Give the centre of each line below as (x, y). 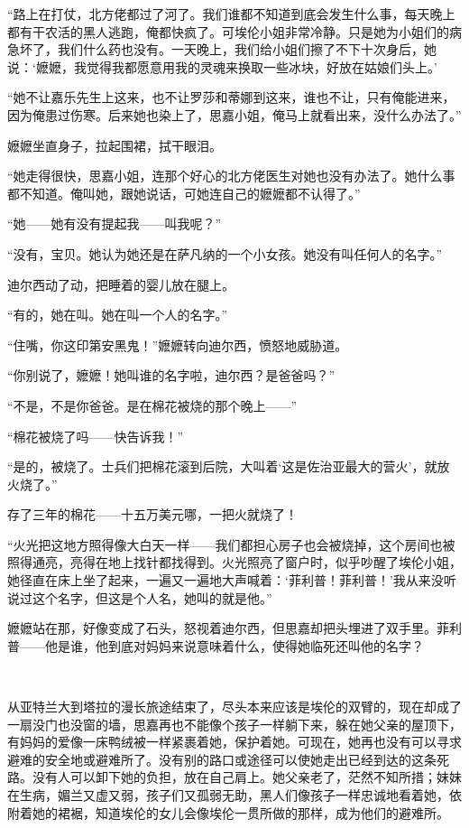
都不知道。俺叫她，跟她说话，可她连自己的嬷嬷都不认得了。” (184, 193)
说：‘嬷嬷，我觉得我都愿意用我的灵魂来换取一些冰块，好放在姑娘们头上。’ (222, 66)
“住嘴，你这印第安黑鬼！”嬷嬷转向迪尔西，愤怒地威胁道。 (178, 344)
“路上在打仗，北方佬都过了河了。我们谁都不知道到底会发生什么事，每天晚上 (231, 14)
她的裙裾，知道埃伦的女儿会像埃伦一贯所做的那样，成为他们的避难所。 (240, 812)
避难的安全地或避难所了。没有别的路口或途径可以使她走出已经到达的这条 (222, 759)
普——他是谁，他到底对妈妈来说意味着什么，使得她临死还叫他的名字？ (216, 645)
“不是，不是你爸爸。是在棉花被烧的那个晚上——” (152, 405)
